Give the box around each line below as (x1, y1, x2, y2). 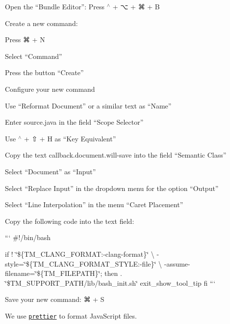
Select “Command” (5, 51, 62, 61)
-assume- (164, 258, 190, 269)
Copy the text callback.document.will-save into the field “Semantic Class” (5, 150, 227, 160)
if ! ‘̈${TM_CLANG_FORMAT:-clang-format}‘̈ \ (5, 248, 154, 259)
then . (104, 268, 122, 278)
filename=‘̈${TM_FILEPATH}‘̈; (5, 268, 102, 278)
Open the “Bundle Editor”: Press (5, 1, 105, 11)
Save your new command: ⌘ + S (5, 294, 104, 304)
